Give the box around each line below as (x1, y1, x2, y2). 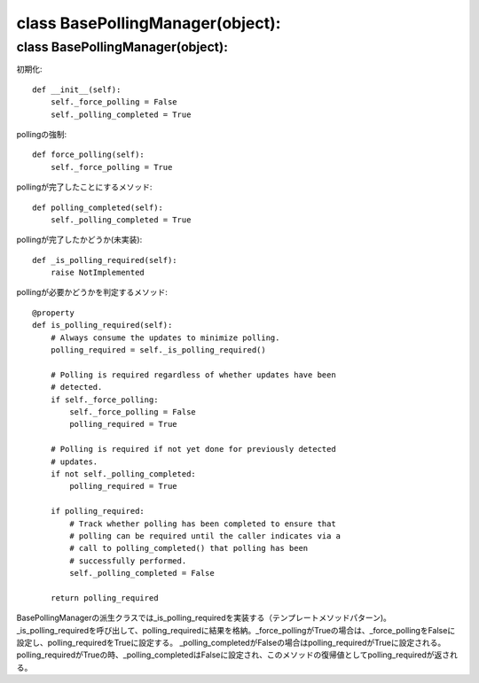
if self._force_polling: (50, 394, 159, 405)
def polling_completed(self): (32, 202, 164, 213)
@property (32, 307, 75, 318)
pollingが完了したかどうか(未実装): (16, 235, 143, 245)
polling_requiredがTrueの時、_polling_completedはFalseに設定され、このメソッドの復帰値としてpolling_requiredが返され (16, 649, 459, 660)
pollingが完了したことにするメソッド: (16, 182, 153, 192)
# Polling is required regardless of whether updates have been (50, 369, 336, 380)
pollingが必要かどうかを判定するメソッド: (16, 287, 169, 298)
